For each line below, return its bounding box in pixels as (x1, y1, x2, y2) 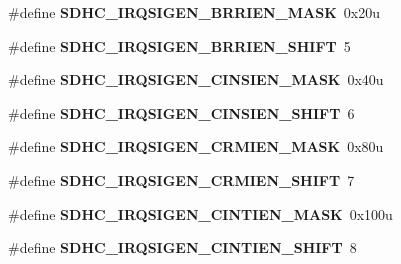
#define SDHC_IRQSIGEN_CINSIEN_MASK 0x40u (8, 69, 384, 90)
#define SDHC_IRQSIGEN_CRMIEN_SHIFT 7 (8, 169, 355, 190)
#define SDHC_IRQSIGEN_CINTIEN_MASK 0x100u (8, 203, 393, 224)
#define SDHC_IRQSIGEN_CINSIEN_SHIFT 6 (8, 102, 355, 123)
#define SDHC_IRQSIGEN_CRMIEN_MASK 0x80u (8, 136, 384, 157)
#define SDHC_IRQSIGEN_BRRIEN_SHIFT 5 (8, 35, 351, 56)
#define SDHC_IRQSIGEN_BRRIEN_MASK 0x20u (8, 2, 380, 22)
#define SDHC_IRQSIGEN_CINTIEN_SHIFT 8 (8, 237, 357, 258)
